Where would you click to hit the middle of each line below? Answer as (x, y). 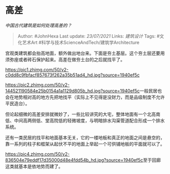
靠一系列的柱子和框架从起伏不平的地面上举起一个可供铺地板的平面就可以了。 (85, 144)
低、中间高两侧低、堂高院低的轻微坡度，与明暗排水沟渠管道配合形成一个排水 (85, 120)
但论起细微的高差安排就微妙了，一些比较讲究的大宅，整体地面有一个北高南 (83, 114)
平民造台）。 (17, 103)
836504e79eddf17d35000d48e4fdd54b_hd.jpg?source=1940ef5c (74, 160)
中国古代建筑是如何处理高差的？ (38, 25)
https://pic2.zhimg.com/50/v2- (37, 84)
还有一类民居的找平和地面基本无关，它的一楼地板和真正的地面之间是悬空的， (85, 138)
